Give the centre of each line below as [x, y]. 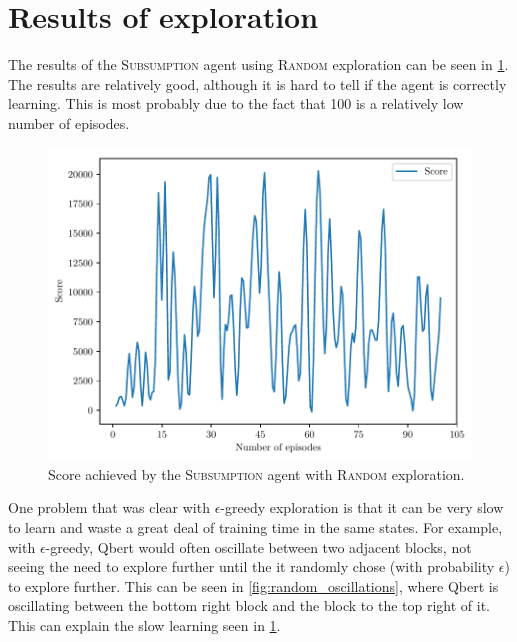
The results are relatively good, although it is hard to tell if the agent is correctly [257, 83]
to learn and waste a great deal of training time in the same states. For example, [255, 527]
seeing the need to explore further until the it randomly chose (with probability [251, 566]
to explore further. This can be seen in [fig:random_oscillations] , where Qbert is [253, 585]
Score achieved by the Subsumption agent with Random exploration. [256, 473]
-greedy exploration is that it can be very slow [362, 507]
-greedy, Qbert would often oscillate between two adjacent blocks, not [258, 546]
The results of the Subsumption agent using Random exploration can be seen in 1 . [258, 64]
